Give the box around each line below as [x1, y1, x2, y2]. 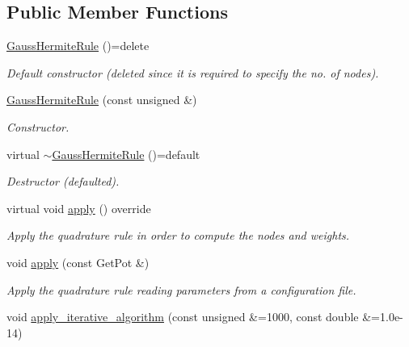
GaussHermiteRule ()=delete [6, 37, 150, 54]
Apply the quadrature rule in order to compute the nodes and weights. [6, 227, 350, 244]
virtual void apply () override [6, 199, 151, 216]
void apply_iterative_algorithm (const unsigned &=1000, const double [6, 308, 359, 325]
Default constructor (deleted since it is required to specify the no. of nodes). [6, 64, 379, 81]
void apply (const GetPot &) [6, 253, 150, 270]
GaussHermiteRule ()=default [52, 145, 200, 162]
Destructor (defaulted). [6, 173, 120, 190]
